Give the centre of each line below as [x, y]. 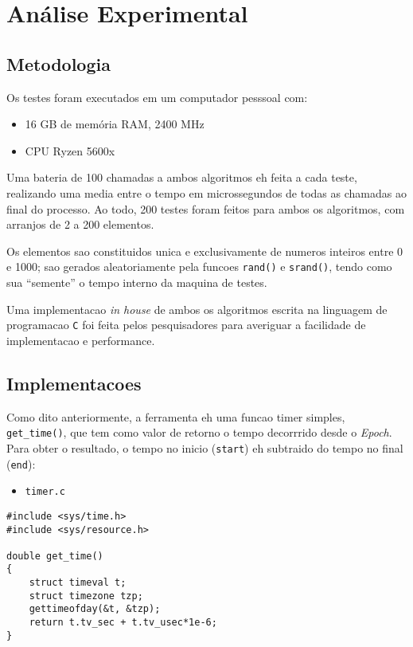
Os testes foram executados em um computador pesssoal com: [157, 97]
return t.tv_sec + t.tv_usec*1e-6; [123, 623]
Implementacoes [74, 383]
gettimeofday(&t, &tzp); [95, 609]
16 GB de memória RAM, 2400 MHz [115, 124]
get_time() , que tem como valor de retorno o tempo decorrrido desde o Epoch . [199, 432]
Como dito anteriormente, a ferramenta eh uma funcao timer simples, [176, 416]
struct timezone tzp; [86, 596]
